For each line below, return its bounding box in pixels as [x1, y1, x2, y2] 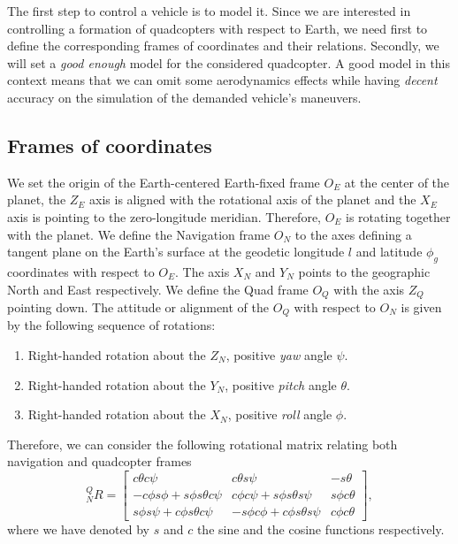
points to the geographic [298, 262, 431, 280]
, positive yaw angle [225, 346, 332, 364]
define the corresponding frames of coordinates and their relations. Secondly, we [7, 36, 439, 55]
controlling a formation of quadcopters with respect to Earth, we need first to [7, 19, 428, 37]
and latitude [355, 242, 423, 261]
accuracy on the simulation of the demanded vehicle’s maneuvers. [7, 88, 362, 106]
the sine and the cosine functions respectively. [196, 520, 445, 539]
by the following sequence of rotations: [7, 316, 216, 334]
